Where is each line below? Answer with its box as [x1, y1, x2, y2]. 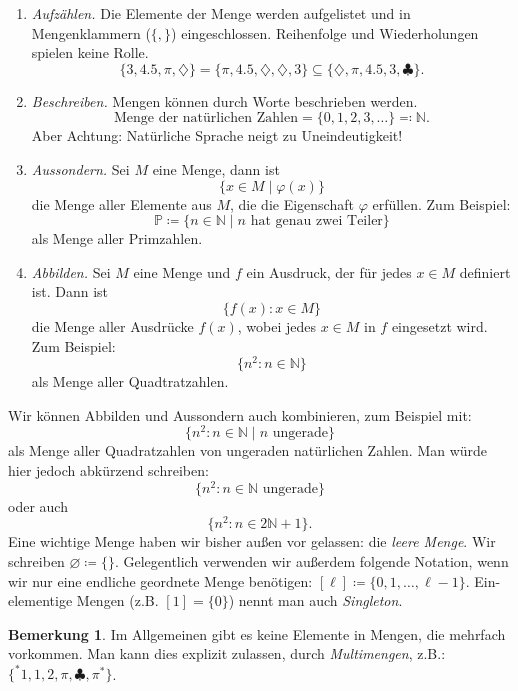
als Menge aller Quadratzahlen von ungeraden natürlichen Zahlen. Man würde [8, 440, 488, 461]
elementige [8, 590, 73, 611]
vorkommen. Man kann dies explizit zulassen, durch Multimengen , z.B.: [8, 643, 446, 664]
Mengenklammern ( [31, 22, 151, 43]
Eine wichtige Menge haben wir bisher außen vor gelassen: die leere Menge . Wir [8, 531, 496, 552]
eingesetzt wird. [391, 315, 488, 336]
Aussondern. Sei [31, 158, 130, 179]
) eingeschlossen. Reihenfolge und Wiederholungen [171, 22, 479, 43]
